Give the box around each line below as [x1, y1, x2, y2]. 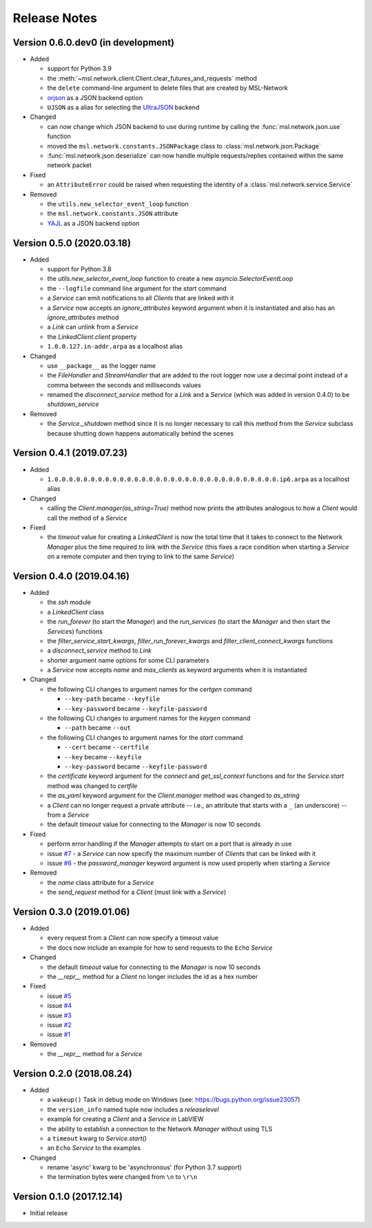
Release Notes [12, 10, 98, 26]
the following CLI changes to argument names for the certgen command [47, 685, 252, 693]
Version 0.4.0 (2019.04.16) [12, 570, 130, 582]
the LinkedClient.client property [47, 332, 137, 341]
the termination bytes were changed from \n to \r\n [47, 1173, 198, 1181]
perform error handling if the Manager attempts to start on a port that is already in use [47, 839, 292, 848]
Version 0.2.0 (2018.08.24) [12, 1067, 132, 1080]
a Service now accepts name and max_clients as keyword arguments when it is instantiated [47, 666, 307, 674]
